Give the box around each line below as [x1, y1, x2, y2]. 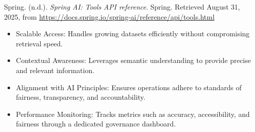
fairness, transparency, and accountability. [16, 92, 146, 102]
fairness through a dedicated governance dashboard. [16, 118, 176, 129]
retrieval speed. [16, 38, 63, 48]
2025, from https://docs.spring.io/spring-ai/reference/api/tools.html [4, 11, 215, 22]
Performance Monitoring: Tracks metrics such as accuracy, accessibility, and [16, 108, 250, 119]
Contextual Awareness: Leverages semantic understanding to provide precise [16, 55, 251, 65]
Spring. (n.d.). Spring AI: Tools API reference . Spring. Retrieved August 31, [4, 2, 240, 12]
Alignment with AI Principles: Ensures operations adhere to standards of [16, 82, 242, 92]
